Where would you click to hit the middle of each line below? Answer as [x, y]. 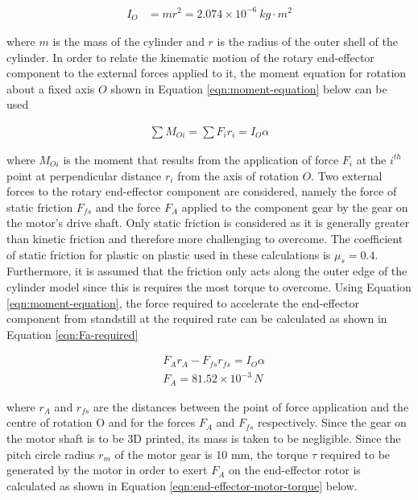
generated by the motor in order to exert [107, 470]
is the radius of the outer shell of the [307, 41]
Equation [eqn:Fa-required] [72, 334]
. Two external [347, 175]
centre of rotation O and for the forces [101, 422]
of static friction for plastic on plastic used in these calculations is [169, 254]
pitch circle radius [51, 454]
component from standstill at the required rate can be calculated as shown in [197, 318]
